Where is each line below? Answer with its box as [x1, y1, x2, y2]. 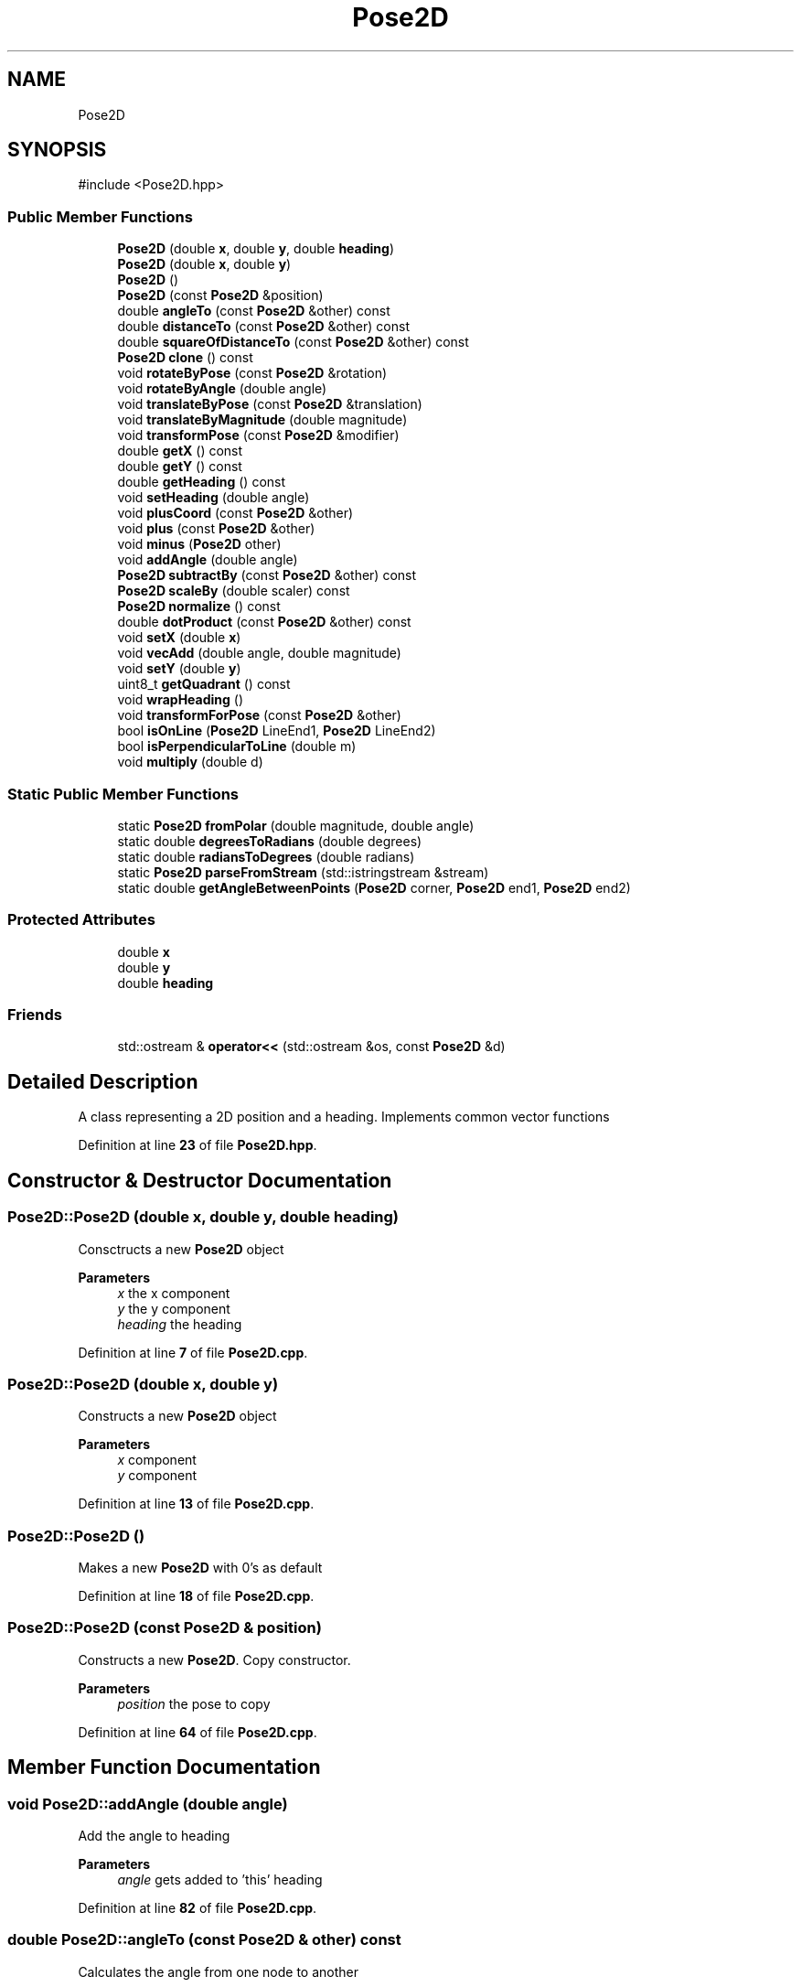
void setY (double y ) [117, 661, 241, 677]
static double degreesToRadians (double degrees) [117, 832, 422, 849]
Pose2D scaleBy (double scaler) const [117, 583, 350, 599]
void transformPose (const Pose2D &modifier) [117, 427, 400, 444]
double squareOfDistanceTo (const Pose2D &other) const [117, 334, 469, 350]
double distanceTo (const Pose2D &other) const [117, 318, 410, 335]
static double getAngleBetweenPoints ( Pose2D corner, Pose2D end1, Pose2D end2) [117, 879, 631, 896]
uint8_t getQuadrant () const [117, 676, 291, 693]
